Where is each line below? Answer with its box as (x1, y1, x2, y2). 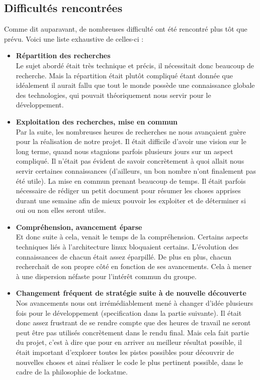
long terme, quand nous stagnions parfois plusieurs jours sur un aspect (16, 146, 233, 156)
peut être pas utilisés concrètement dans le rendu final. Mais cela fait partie (16, 327, 249, 337)
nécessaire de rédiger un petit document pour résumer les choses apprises (16, 185, 241, 196)
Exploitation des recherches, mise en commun (16, 116, 178, 126)
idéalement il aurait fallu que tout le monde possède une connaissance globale (16, 80, 255, 90)
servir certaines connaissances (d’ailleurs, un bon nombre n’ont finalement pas (16, 165, 256, 176)
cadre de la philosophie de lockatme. (16, 366, 128, 377)
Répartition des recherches (16, 50, 111, 61)
